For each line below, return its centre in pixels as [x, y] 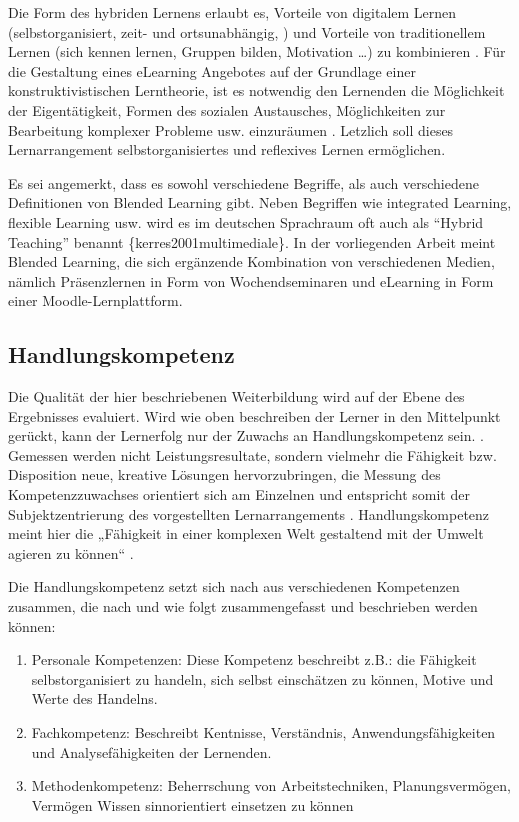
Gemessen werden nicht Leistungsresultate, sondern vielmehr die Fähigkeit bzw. [252, 454]
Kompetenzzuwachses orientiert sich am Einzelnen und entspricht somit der [239, 494]
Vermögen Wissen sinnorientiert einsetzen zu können [192, 804]
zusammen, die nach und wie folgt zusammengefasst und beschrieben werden [243, 606]
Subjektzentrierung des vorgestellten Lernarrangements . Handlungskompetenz [249, 513]
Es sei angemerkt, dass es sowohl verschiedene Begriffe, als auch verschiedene [243, 182]
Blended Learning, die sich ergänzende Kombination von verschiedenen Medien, [251, 261]
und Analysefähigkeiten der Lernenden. [151, 751]
